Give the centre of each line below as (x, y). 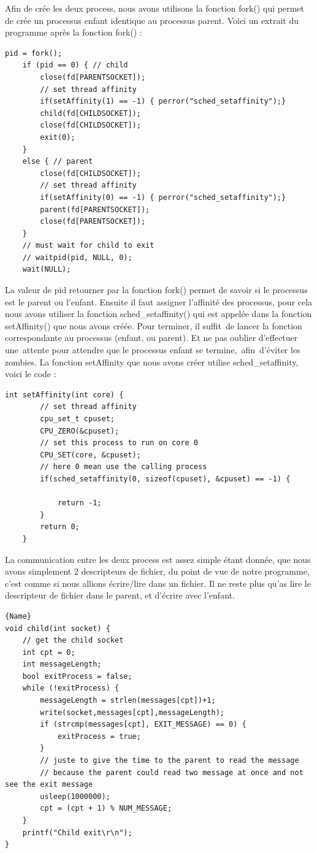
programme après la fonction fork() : (74, 32)
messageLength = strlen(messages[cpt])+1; (128, 701)
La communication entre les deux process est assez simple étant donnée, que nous (158, 559)
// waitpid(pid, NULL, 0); (77, 257)
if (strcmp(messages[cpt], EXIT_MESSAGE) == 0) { (143, 725)
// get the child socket (73, 641)
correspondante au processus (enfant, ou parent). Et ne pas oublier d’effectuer (151, 338)
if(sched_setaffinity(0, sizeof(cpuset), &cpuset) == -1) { (165, 479)
